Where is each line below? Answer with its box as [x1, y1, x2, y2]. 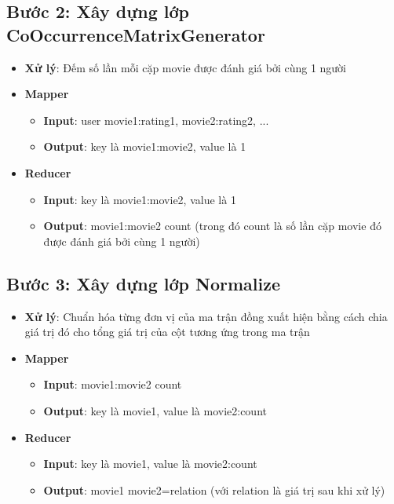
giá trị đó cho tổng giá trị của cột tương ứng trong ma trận [24, 323, 310, 340]
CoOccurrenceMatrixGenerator [6, 22, 265, 46]
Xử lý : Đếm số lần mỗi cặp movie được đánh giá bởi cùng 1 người [24, 59, 347, 75]
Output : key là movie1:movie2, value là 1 [43, 138, 246, 155]
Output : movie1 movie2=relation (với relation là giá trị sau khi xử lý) [43, 481, 385, 498]
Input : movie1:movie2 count [43, 376, 182, 393]
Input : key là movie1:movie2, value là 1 [43, 191, 236, 207]
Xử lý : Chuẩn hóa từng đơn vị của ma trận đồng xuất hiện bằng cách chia [24, 308, 388, 324]
